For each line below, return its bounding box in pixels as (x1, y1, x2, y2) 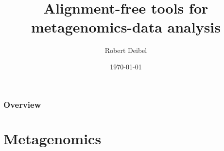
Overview (3, 98, 41, 110)
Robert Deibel (104, 45, 147, 55)
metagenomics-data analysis (31, 17, 221, 37)
